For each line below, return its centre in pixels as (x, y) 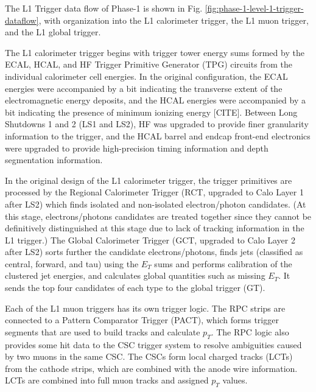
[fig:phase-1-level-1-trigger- (254, 8)
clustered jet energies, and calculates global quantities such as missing (135, 275)
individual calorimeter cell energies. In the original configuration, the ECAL (146, 76)
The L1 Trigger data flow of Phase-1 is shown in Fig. (104, 8)
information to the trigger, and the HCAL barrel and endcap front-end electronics (158, 135)
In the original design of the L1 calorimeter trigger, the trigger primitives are (149, 180)
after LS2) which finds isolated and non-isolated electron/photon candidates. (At (156, 204)
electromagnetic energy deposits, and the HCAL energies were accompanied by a (156, 100)
